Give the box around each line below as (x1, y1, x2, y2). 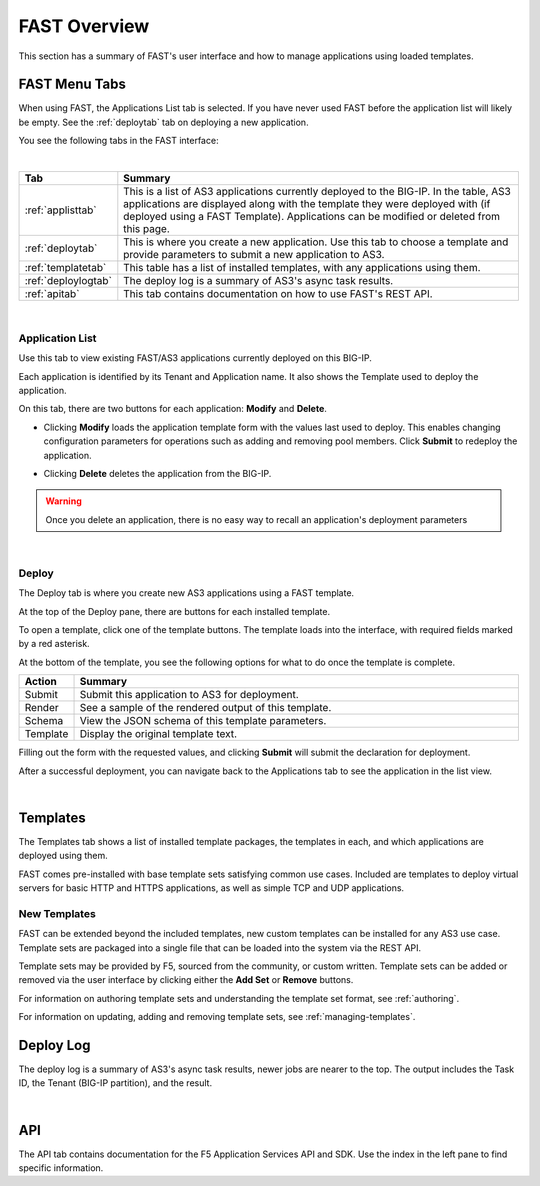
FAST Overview (18, 15, 150, 37)
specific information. (18, 1162, 104, 1174)
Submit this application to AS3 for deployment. (79, 688, 299, 702)
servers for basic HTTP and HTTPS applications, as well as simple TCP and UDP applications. (18, 882, 405, 894)
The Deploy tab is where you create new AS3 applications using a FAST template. (18, 587, 355, 599)
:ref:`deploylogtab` (24, 274, 112, 288)
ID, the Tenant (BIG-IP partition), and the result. (18, 1077, 213, 1089)
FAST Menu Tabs (18, 76, 127, 93)
